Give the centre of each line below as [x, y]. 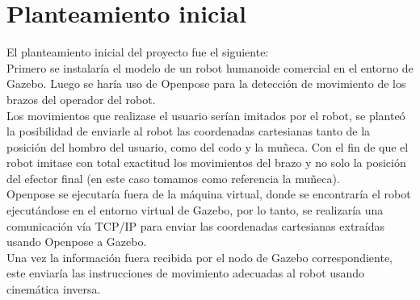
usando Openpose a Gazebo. [77, 242]
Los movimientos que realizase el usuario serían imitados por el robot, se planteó [206, 115]
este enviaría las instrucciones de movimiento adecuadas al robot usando [186, 273]
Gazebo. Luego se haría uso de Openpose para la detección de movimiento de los [206, 83]
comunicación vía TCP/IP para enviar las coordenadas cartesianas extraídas [196, 225]
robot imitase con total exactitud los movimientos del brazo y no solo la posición [206, 162]
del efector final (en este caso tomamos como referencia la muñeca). [173, 178]
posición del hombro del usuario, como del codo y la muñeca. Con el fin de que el [208, 146]
